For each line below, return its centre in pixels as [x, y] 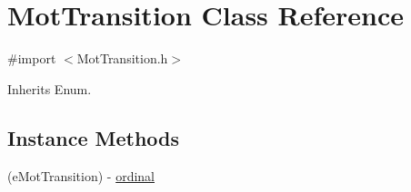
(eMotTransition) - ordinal [81, 175]
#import [32, 58]
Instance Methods [93, 137]
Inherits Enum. [50, 88]
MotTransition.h [122, 58]
